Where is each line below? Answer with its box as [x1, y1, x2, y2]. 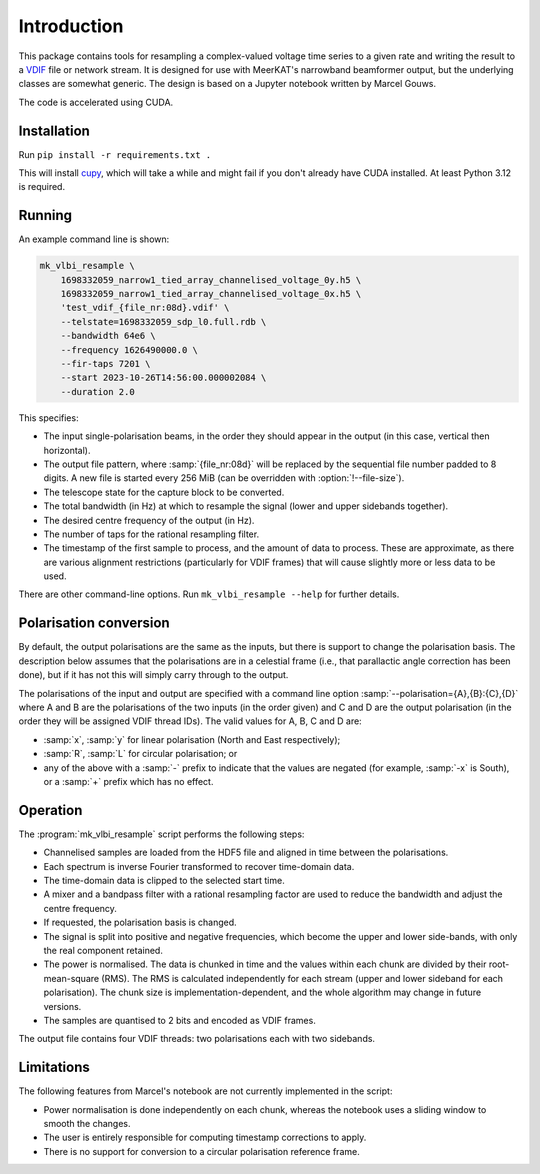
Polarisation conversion [18, 615, 170, 632]
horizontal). [43, 444, 91, 456]
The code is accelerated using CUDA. [18, 96, 174, 108]
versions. [43, 1000, 82, 1012]
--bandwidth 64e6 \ [60, 330, 157, 342]
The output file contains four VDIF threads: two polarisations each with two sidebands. [18, 1033, 375, 1045]
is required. [18, 181, 65, 193]
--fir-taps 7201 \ [60, 358, 151, 370]
